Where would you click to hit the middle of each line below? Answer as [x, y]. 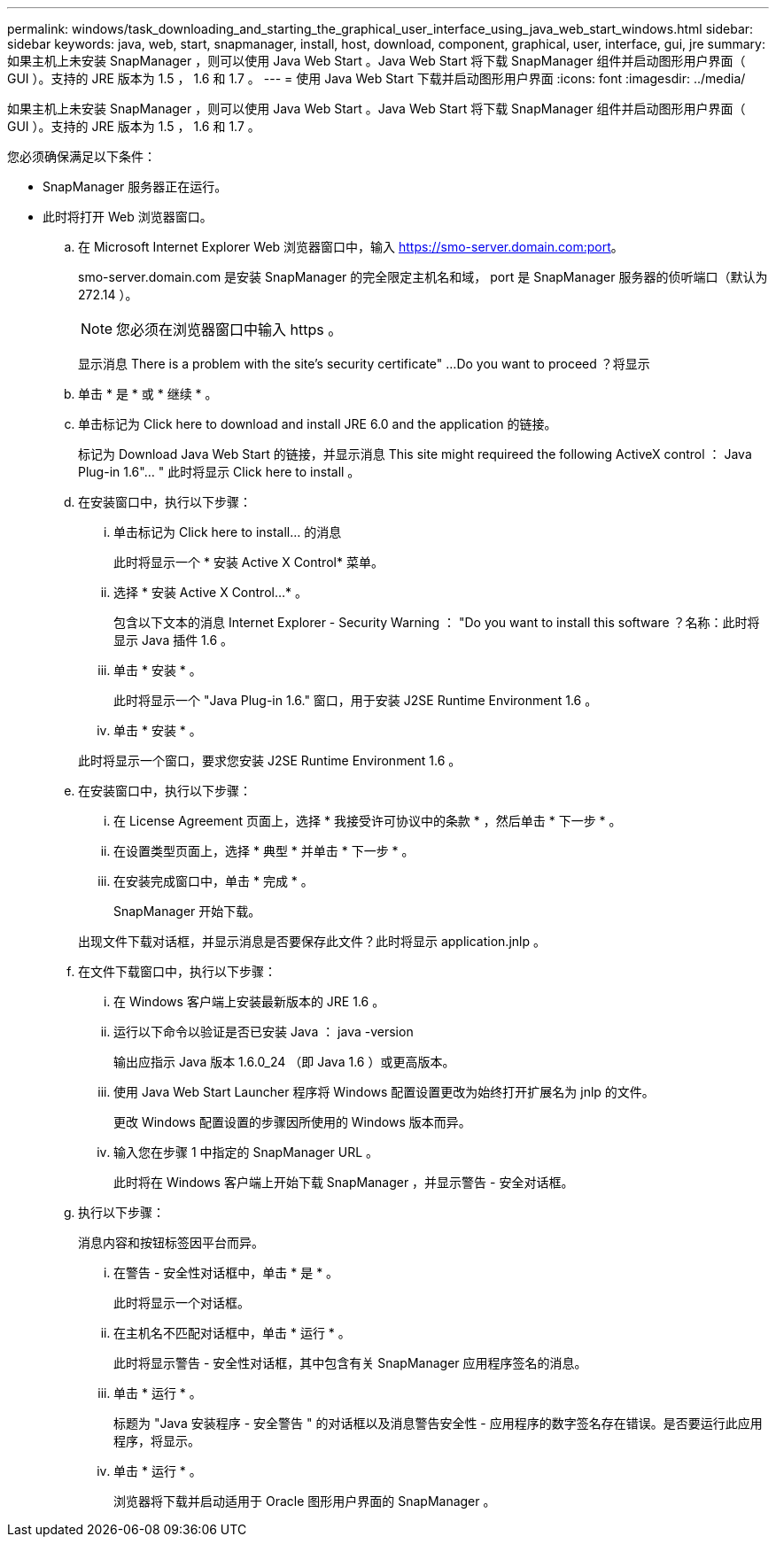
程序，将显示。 [157, 1441]
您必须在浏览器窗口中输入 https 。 [229, 330]
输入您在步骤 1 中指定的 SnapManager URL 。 [246, 1152]
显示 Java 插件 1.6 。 [174, 640]
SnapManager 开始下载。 [187, 911]
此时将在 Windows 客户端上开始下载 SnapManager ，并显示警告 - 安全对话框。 [344, 1182]
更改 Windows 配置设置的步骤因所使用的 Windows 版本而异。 [292, 1122]
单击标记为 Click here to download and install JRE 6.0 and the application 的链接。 [318, 424]
